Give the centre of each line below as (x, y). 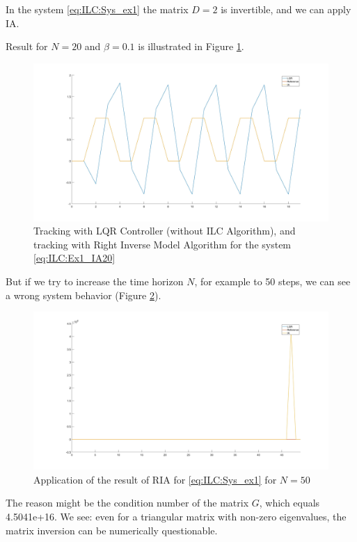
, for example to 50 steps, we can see (272, 281)
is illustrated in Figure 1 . (191, 46)
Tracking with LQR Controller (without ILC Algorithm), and (165, 231)
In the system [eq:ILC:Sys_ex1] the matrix (97, 9)
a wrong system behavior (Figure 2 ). (84, 295)
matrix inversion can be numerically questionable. (112, 530)
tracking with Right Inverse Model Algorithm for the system (162, 244)
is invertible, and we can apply (286, 9)
